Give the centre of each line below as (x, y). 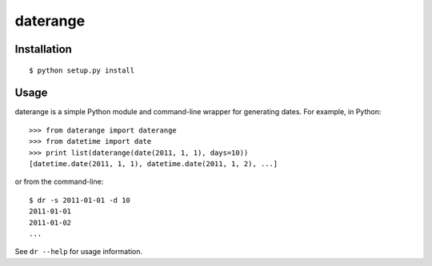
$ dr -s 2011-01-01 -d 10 (80, 200)
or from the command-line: (59, 182)
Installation (43, 49)
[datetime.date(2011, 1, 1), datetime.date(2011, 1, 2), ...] (154, 164)
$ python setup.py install (82, 70)
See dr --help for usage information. (79, 252)
